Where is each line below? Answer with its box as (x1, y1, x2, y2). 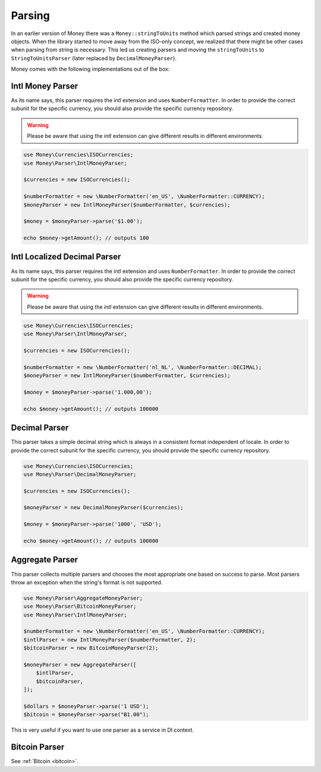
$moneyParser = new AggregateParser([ (23, 661, 137, 669)
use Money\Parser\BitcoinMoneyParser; (23, 603, 137, 610)
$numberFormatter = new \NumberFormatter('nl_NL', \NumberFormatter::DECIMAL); (23, 363, 262, 371)
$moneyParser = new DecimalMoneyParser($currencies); (23, 504, 184, 511)
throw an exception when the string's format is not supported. (11, 579, 163, 586)
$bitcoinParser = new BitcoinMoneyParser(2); (23, 645, 159, 651)
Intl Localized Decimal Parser (11, 252, 121, 262)
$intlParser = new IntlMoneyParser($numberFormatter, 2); (23, 636, 196, 643)
